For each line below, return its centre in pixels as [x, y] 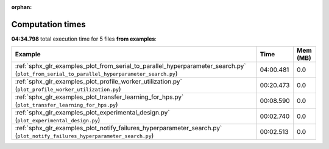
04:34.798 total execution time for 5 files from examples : [84, 39]
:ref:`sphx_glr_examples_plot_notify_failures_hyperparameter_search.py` [119, 128]
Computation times [48, 24]
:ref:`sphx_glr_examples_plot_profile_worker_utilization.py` [98, 82]
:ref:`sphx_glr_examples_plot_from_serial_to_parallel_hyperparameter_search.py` [130, 66]
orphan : [22, 7]
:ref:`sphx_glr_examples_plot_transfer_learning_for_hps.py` [99, 97]
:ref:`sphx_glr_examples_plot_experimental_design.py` [92, 113]
